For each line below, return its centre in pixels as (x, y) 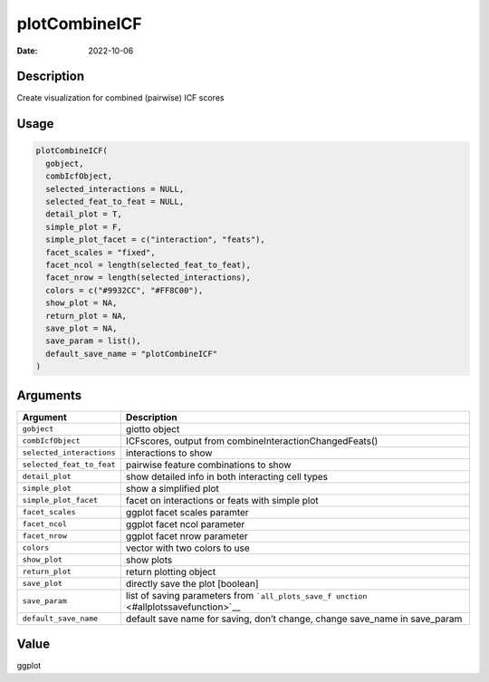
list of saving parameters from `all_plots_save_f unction (246, 595)
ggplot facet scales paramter (187, 512)
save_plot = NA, (81, 328)
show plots (149, 560)
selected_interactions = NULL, (115, 189)
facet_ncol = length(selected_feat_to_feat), (148, 264)
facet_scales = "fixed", (101, 252)
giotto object (153, 428)
